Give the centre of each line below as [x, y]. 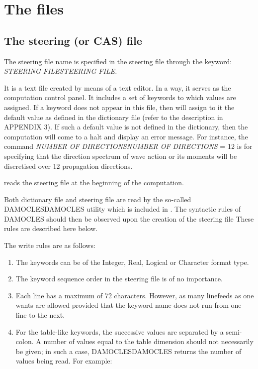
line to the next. [40, 315]
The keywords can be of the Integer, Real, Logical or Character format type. [132, 262]
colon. [25, 341]
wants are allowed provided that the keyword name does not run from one [129, 305]
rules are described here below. [51, 228]
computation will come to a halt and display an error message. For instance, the [126, 136]
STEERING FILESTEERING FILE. [61, 71]
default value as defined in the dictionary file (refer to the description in [114, 117]
